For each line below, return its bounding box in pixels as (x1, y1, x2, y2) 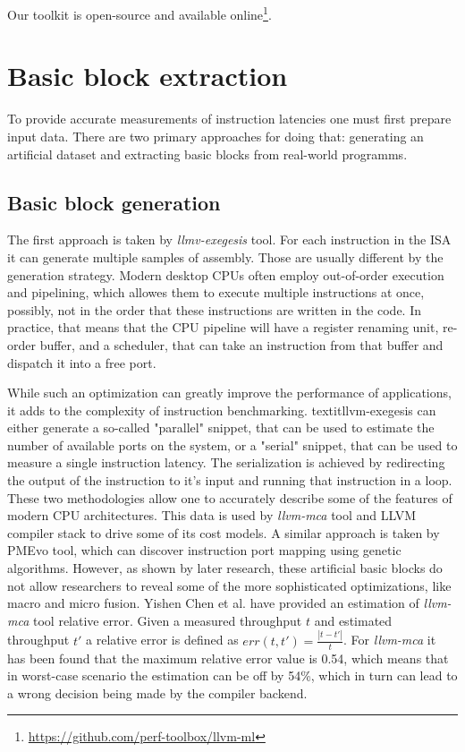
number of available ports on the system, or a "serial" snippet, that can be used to (7, 435, 458, 454)
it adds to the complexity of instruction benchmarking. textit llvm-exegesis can (7, 400, 436, 419)
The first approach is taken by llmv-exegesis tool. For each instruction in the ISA (7, 230, 452, 249)
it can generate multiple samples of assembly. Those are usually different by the (7, 247, 444, 266)
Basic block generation (7, 188, 221, 216)
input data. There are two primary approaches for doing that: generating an (7, 126, 424, 145)
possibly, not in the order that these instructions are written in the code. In (7, 300, 421, 319)
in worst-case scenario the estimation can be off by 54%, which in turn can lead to (7, 666, 458, 685)
